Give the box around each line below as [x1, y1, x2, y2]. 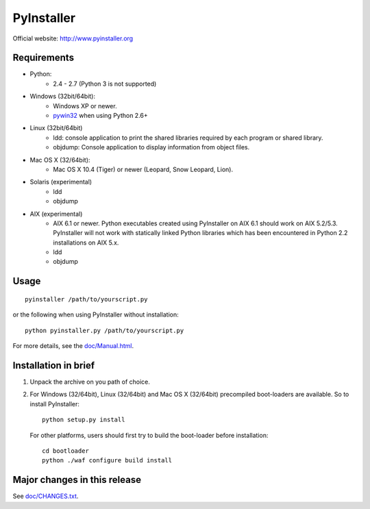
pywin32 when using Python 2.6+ [53, 112, 149, 120]
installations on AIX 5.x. [53, 238, 119, 247]
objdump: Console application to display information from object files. [53, 143, 250, 151]
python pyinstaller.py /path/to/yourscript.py [25, 326, 184, 334]
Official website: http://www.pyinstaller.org [12, 34, 134, 42]
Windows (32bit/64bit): [29, 92, 96, 101]
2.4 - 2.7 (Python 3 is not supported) [53, 79, 157, 88]
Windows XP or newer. [53, 101, 117, 110]
